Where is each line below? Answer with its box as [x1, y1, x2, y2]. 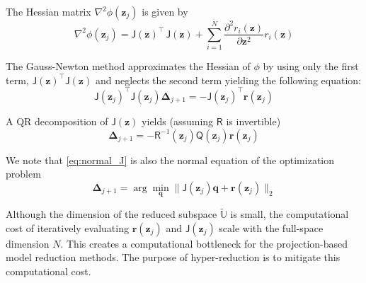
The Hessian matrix [6, 4, 91, 18]
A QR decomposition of [6, 113, 108, 128]
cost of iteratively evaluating [6, 220, 129, 235]
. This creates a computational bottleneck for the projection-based [60, 236, 348, 250]
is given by [142, 4, 188, 18]
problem [6, 166, 41, 181]
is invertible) [226, 113, 281, 128]
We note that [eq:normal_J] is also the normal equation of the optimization [6, 152, 335, 167]
